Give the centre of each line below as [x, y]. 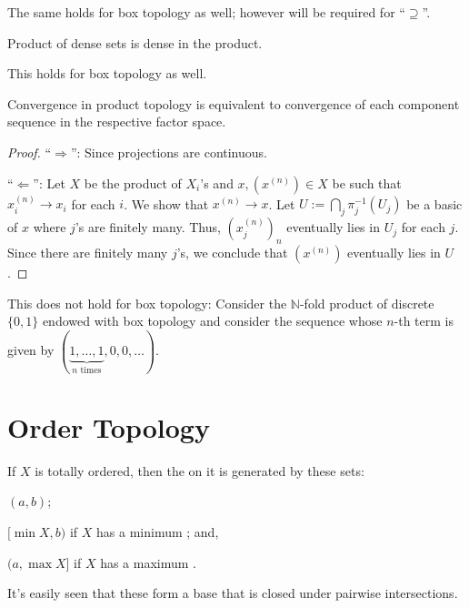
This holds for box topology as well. [107, 73]
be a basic [434, 203]
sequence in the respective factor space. [117, 122]
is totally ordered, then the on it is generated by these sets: [200, 470]
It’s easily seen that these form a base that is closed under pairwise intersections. [233, 593]
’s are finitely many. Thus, [148, 227]
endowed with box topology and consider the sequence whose [212, 321]
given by [31, 350]
